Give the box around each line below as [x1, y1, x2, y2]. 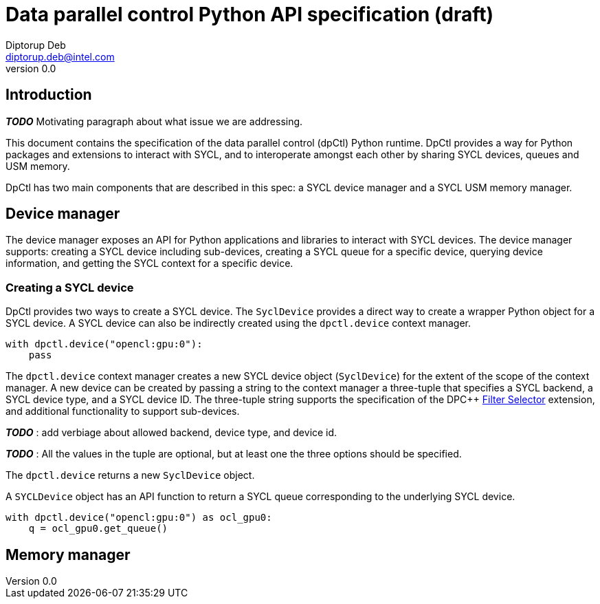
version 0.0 [5, 62, 56, 74]
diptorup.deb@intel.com [5, 50, 115, 63]
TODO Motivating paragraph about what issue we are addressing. [5, 115, 303, 127]
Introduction [5, 86, 92, 104]
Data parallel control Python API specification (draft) [5, 3, 494, 26]
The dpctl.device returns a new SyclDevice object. [5, 469, 255, 482]
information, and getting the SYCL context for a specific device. [5, 257, 293, 270]
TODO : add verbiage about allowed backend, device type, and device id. [5, 427, 337, 439]
